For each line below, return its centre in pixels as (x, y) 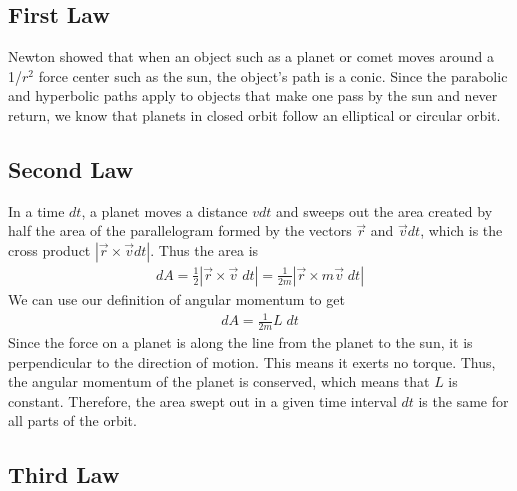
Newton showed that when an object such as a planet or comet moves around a (251, 56)
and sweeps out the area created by (384, 210)
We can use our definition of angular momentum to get (176, 299)
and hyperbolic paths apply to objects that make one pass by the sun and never (253, 95)
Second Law (71, 168)
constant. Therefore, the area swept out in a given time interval (202, 400)
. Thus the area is (204, 249)
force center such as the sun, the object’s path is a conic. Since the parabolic (273, 75)
